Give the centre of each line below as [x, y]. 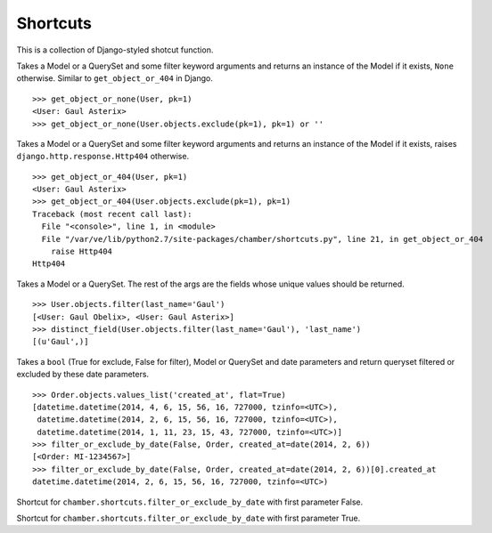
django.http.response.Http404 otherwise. [103, 157]
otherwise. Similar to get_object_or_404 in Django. [115, 78]
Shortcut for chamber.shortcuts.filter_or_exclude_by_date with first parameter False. [190, 502]
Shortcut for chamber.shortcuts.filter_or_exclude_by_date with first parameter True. [189, 518]
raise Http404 [82, 252]
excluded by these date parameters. [83, 375]
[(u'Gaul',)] [61, 342]
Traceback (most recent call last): [112, 214]
